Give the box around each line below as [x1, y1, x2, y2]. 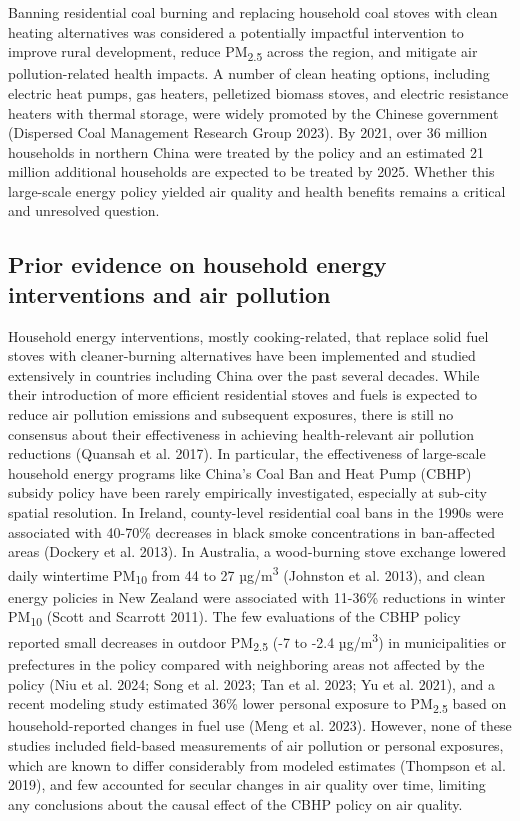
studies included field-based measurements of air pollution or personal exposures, [8, 734, 504, 755]
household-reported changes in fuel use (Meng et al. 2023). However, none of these [8, 715, 512, 736]
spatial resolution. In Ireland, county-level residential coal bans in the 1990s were [8, 502, 504, 522]
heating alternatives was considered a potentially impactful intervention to [8, 21, 464, 42]
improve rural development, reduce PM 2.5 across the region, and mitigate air [8, 41, 478, 64]
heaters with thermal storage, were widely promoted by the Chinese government [8, 102, 499, 123]
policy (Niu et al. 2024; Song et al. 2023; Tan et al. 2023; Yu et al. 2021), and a [8, 673, 495, 694]
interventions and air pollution [8, 278, 331, 309]
